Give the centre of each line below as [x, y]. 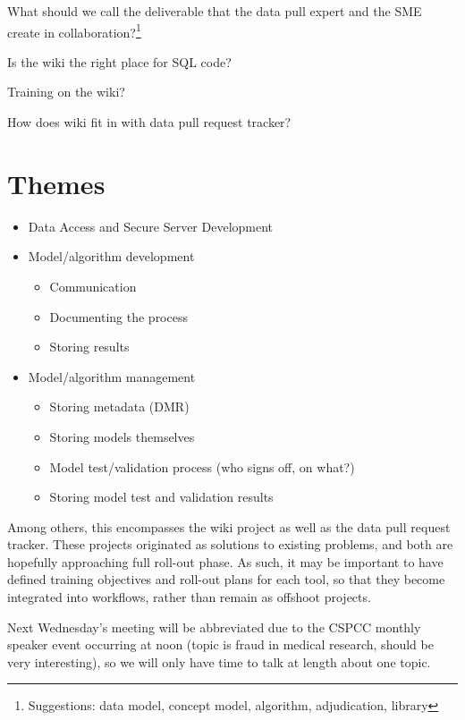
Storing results [89, 347]
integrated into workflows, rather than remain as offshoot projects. [189, 597]
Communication [93, 286]
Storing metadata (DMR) [119, 407]
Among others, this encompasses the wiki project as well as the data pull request [229, 526]
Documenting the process [118, 316]
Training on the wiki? [66, 92]
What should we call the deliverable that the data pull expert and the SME [215, 11]
